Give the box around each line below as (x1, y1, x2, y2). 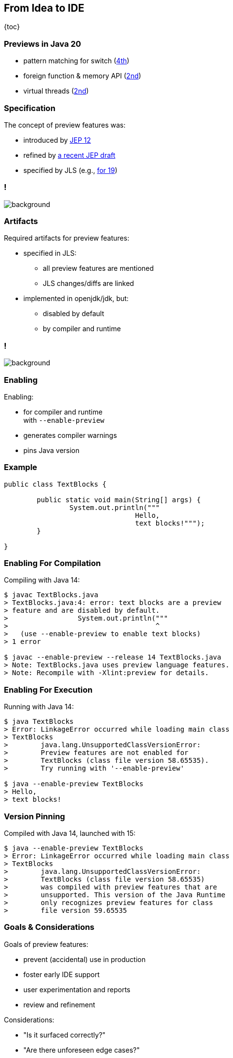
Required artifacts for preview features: (4, 234, 129, 243)
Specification (4, 103, 55, 113)
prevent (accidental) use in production (23, 955, 146, 964)
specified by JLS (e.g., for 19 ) (23, 166, 118, 174)
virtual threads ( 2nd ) (23, 87, 89, 95)
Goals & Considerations (4, 922, 95, 932)
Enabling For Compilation (4, 558, 101, 568)
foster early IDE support (23, 970, 100, 979)
